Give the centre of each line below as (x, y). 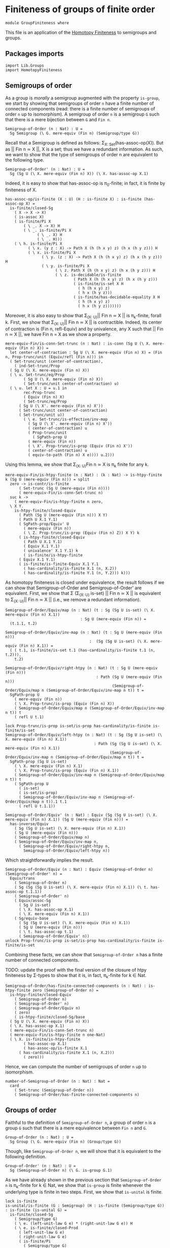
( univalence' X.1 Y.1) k (51, 551)
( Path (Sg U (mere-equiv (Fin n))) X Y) (63, 515)
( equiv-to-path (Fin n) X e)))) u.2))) (71, 455)
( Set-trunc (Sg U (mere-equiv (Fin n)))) (64, 488)
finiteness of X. (21, 190)
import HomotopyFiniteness (34, 70)
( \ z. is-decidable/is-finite (88, 275)
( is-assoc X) (29, 217)
